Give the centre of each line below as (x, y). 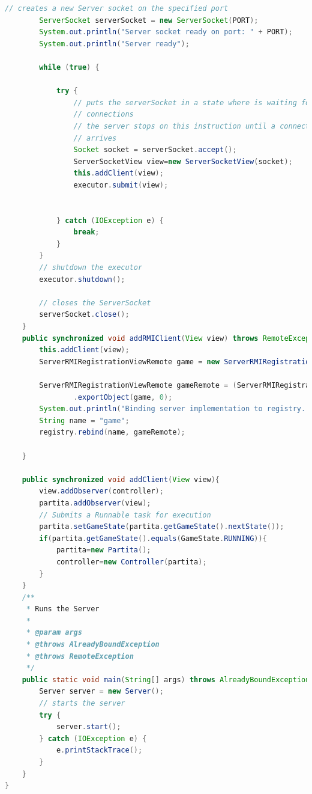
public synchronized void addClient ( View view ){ (121, 479)
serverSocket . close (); (84, 315)
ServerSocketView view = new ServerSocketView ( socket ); (183, 161)
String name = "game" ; (84, 420)
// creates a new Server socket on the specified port (117, 8)
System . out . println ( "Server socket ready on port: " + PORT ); (166, 32)
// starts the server (82, 704)
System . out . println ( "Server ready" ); (114, 44)
